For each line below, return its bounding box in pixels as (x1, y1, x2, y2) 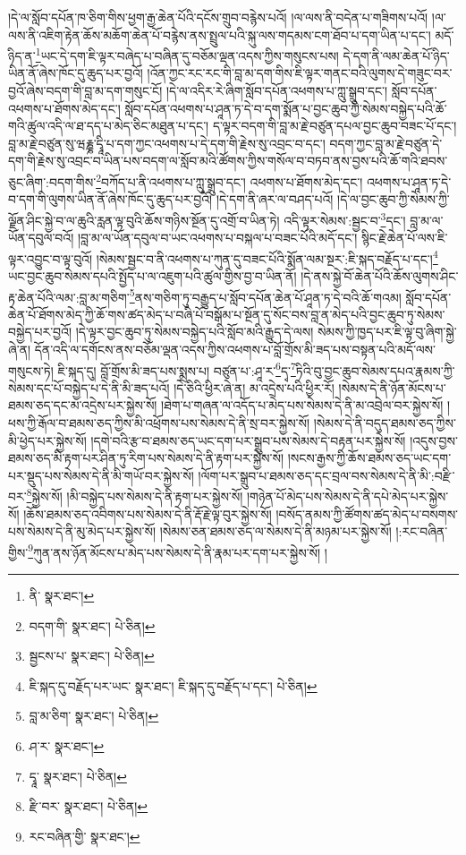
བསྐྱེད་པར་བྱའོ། (8, 322, 72, 341)
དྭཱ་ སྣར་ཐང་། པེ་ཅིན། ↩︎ (29, 766, 127, 785)
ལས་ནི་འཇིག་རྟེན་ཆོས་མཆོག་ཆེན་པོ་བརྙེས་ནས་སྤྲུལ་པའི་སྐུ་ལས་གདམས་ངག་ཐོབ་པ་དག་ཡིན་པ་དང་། (8, 25, 431, 44)
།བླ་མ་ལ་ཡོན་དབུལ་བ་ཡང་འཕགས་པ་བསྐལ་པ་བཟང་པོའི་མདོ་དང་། (77, 228, 358, 247)
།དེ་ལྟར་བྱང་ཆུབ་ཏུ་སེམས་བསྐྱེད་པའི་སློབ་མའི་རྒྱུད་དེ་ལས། (75, 322, 314, 341)
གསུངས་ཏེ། (8, 361, 54, 380)
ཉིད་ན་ (8, 46, 36, 64)
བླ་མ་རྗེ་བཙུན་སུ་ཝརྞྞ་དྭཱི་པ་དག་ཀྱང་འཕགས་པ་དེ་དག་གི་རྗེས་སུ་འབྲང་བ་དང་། (8, 133, 326, 152)
